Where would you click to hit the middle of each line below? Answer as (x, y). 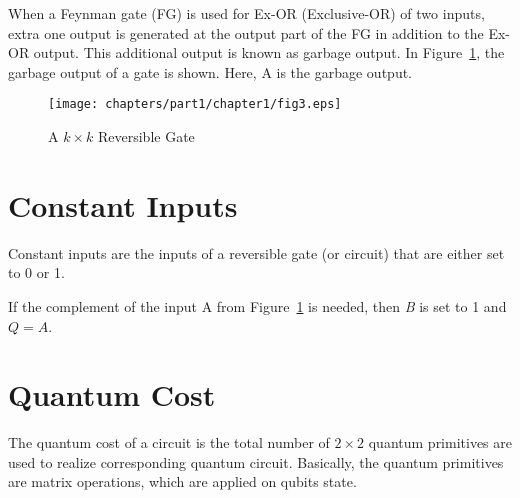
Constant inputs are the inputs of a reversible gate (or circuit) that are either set (256, 252)
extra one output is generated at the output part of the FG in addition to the (246, 32)
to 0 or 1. (36, 272)
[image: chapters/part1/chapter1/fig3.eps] (195, 104)
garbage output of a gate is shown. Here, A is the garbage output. (210, 71)
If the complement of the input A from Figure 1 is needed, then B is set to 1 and (257, 305)
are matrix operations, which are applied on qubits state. (182, 481)
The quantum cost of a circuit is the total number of (169, 442)
